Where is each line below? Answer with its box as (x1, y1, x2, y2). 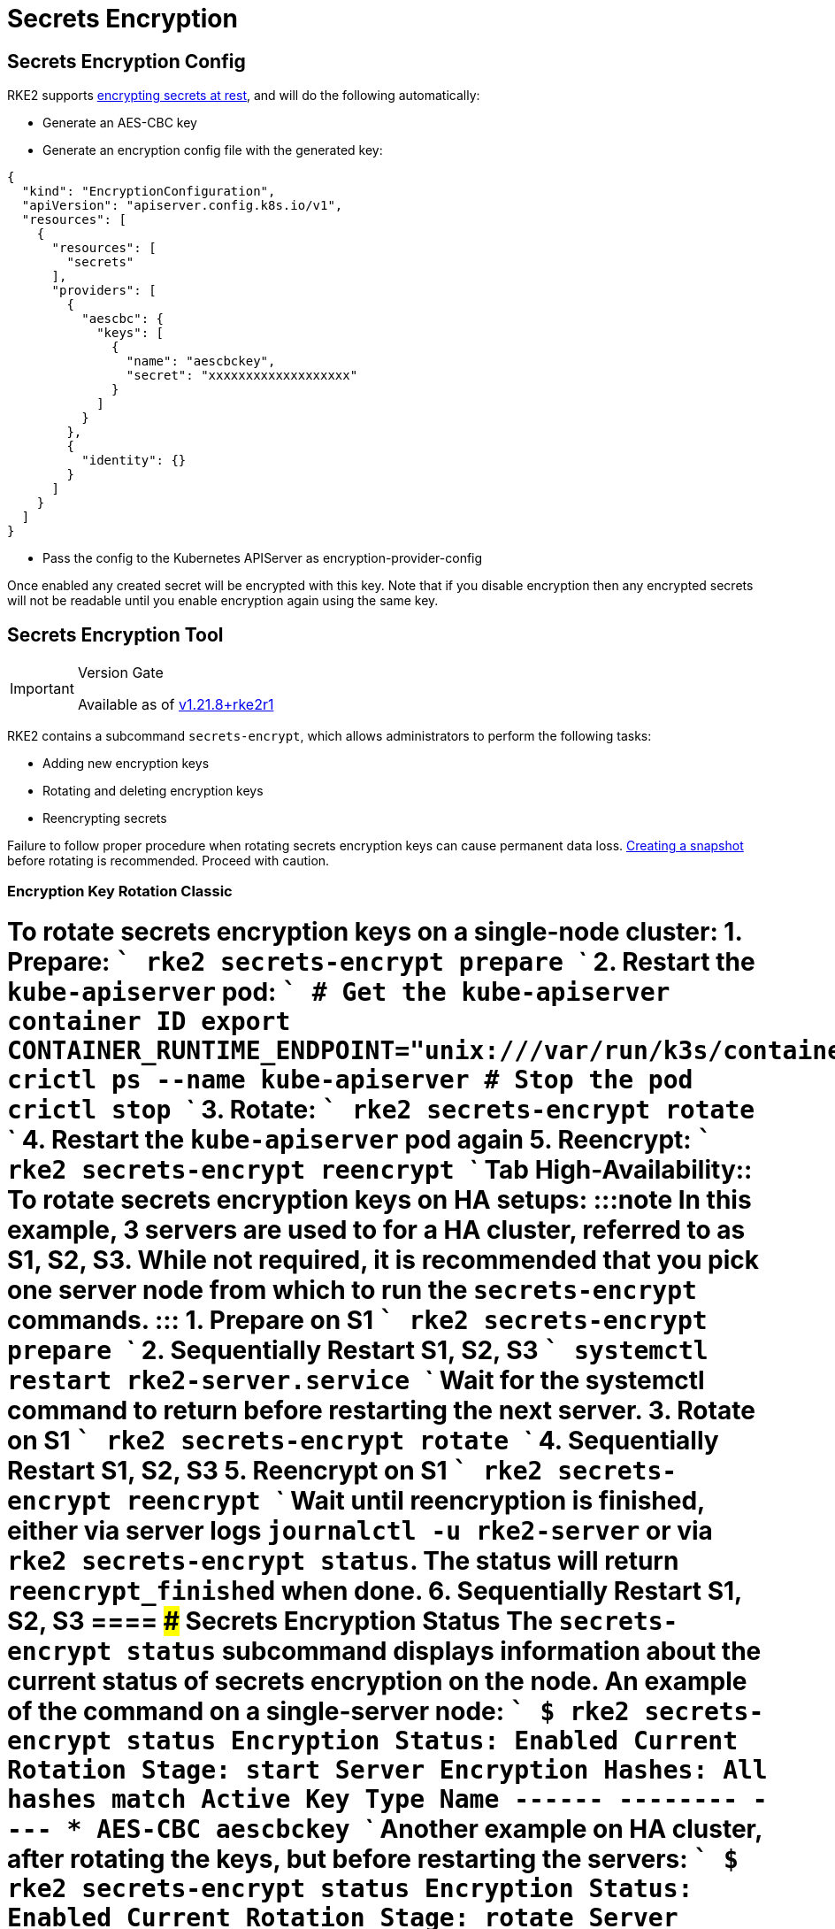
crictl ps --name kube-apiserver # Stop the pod (7, 1065, 693, 1095)
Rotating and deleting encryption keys (42, 783, 264, 799)
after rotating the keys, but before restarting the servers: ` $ (7, 1844, 739, 1875)
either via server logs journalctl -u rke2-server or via (7, 1516, 713, 1547)
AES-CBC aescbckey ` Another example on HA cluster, (96, 1814, 762, 1845)
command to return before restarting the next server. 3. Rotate (7, 1395, 755, 1426)
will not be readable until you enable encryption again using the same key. (7, 593, 439, 609)
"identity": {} (81, 453, 187, 468)
